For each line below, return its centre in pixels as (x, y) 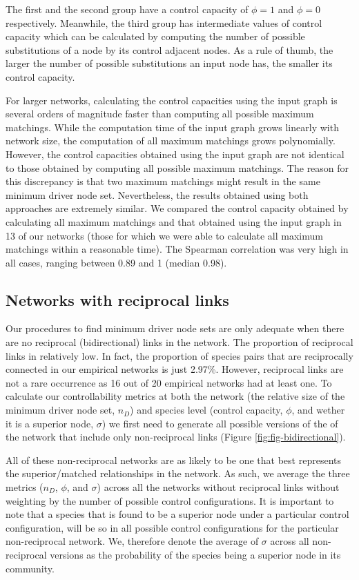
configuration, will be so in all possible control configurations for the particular (172, 527)
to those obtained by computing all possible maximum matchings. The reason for (177, 167)
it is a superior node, (50, 423)
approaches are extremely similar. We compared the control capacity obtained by (177, 208)
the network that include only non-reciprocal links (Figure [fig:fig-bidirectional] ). (176, 437)
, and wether (318, 410)
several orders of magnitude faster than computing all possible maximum (160, 114)
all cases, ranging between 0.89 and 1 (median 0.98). (116, 262)
